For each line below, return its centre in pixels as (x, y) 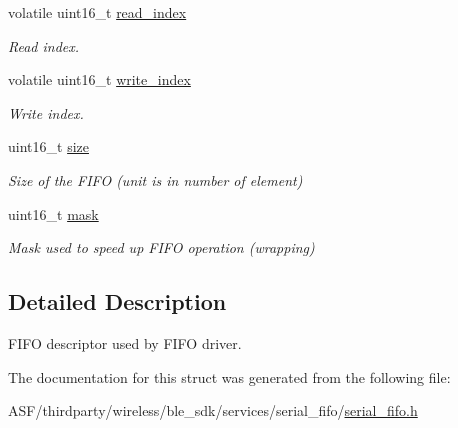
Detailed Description (117, 301)
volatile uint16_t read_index (97, 12)
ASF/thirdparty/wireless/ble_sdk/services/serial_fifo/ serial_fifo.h (213, 410)
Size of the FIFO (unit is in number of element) (155, 179)
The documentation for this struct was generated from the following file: (229, 376)
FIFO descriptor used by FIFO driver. (125, 342)
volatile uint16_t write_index (99, 79)
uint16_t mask (53, 213)
